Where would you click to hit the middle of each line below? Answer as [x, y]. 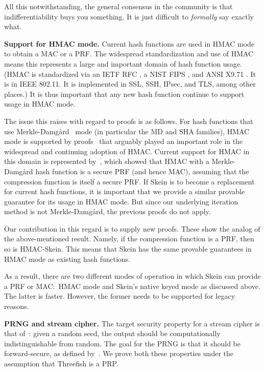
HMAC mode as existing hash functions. [67, 259]
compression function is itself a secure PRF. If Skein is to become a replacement [129, 181]
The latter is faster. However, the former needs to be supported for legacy [120, 296]
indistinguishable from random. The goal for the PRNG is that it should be [122, 343]
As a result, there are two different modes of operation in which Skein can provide [132, 276]
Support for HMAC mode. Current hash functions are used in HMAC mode [129, 43]
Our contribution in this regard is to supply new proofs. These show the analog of [132, 228]
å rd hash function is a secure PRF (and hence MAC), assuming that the [136, 171]
